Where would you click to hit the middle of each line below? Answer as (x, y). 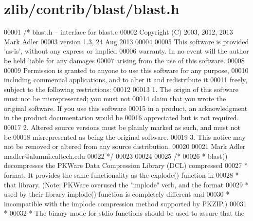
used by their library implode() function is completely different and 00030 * (117, 194)
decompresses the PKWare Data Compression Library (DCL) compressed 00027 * (126, 165)
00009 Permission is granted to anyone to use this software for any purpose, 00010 (126, 70)
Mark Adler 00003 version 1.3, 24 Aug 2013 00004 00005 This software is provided (126, 41)
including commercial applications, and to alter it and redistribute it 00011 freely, (126, 80)
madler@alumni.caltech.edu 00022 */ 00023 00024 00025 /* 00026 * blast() (116, 156)
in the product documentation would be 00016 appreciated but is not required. (121, 118)
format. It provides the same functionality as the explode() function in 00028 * (121, 175)
